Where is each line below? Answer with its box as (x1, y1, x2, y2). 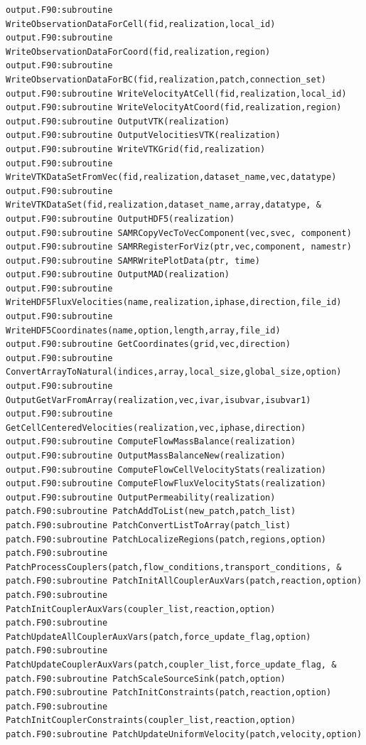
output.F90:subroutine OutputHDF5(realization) (6, 213, 235, 224)
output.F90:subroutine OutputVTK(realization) (6, 116, 230, 127)
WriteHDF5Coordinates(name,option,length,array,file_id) (6, 325, 281, 336)
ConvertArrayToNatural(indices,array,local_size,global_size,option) (6, 367, 342, 377)
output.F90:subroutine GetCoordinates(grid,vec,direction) (6, 339, 291, 350)
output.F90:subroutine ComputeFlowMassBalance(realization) (6, 436, 296, 447)
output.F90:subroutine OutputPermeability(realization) (6, 492, 276, 503)
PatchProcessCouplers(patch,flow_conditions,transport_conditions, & (6, 562, 342, 572)
